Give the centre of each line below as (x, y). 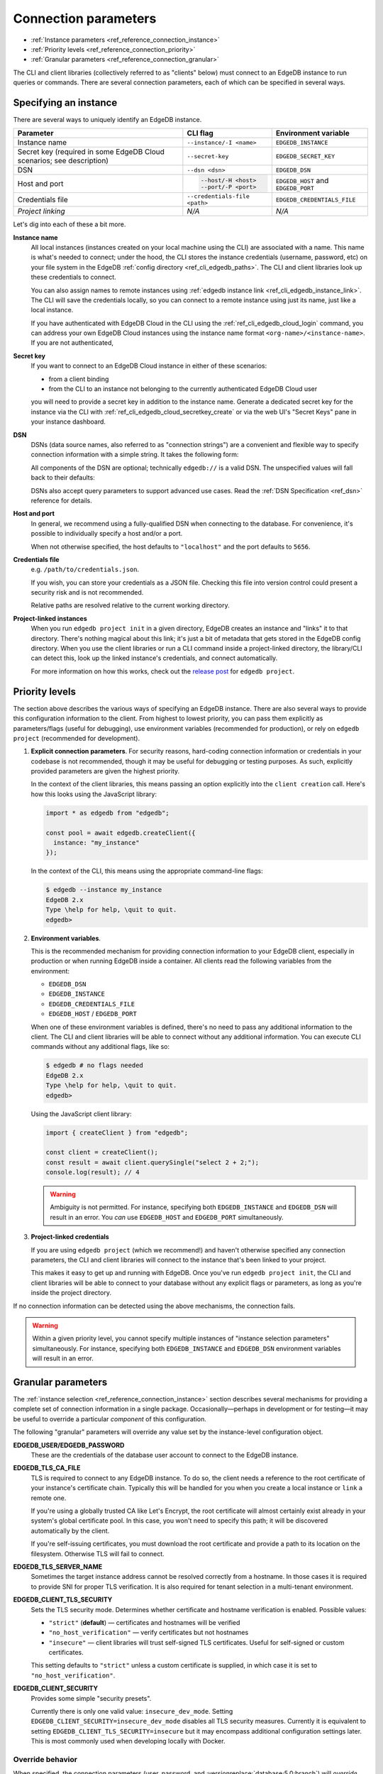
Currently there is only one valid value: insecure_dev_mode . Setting (132, 1712)
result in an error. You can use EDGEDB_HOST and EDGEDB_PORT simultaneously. (167, 1217)
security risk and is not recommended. (87, 593)
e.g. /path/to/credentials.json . (85, 569)
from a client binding (79, 379)
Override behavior (45, 1759)
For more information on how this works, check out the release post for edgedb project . (163, 671)
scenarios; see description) (63, 161)
